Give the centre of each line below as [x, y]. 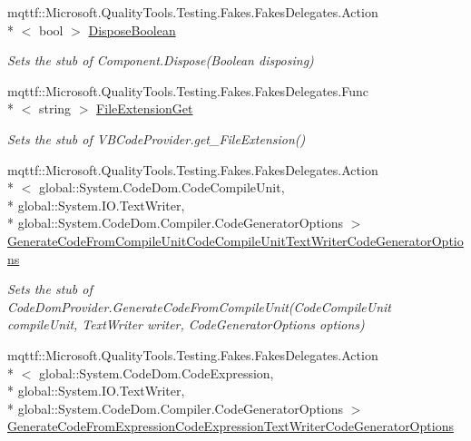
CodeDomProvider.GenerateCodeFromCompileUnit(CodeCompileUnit [199, 306]
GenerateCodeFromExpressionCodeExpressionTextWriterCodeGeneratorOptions [231, 426]
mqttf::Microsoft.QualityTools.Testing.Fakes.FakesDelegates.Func [188, 90]
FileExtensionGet [145, 108]
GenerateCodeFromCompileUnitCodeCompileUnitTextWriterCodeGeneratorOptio [235, 240]
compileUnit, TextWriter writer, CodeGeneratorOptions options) [186, 324]
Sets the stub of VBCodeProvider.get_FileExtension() [157, 138]
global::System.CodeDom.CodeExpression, [156, 372]
